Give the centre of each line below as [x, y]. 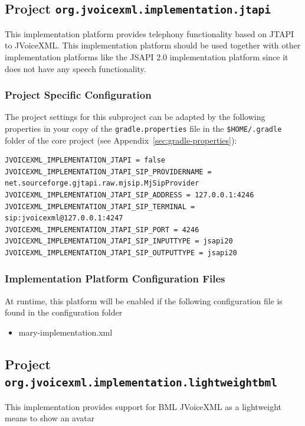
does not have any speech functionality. [76, 68]
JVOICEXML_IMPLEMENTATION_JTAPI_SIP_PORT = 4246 [102, 230]
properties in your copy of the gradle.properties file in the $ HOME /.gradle [143, 128]
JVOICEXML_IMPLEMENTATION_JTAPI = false [85, 160]
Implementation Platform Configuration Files [115, 279]
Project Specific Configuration [78, 95]
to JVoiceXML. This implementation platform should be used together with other [153, 45]
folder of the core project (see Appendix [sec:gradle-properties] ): [121, 140]
